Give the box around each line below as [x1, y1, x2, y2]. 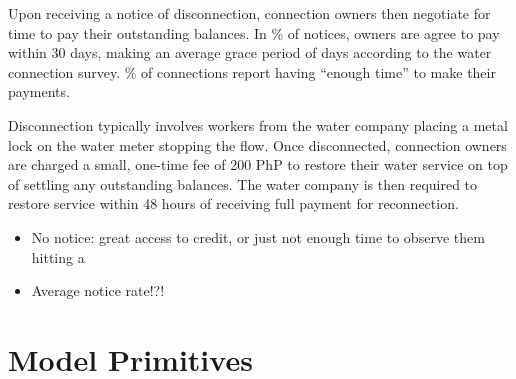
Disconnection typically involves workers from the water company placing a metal [8, 114, 508, 135]
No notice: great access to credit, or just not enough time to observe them [31, 226, 485, 247]
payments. [8, 81, 70, 102]
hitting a [31, 246, 85, 267]
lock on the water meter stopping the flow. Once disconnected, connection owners [8, 134, 507, 155]
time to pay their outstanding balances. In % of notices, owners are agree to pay [8, 22, 500, 43]
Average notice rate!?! [31, 280, 165, 301]
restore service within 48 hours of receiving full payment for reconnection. [8, 193, 459, 214]
